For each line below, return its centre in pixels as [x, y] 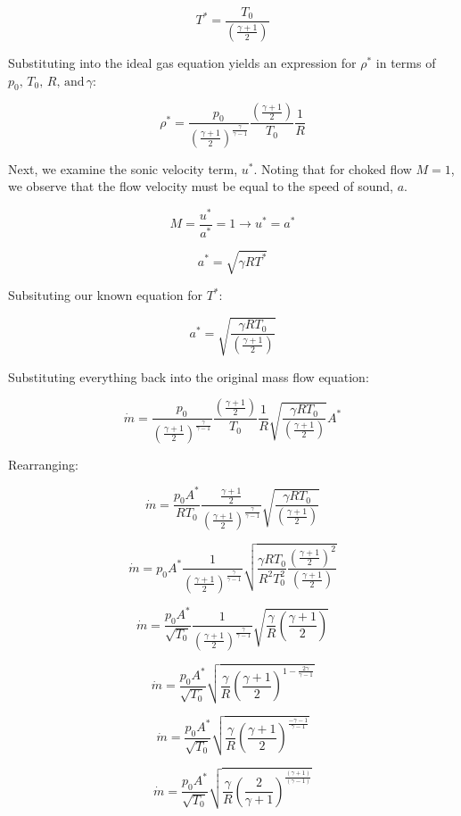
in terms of [406, 62]
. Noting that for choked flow [333, 168]
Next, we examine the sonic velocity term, [123, 168]
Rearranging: [43, 464]
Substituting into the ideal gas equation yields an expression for [182, 62]
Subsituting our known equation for [105, 295]
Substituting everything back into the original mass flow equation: [189, 376]
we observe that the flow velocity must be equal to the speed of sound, [201, 186]
